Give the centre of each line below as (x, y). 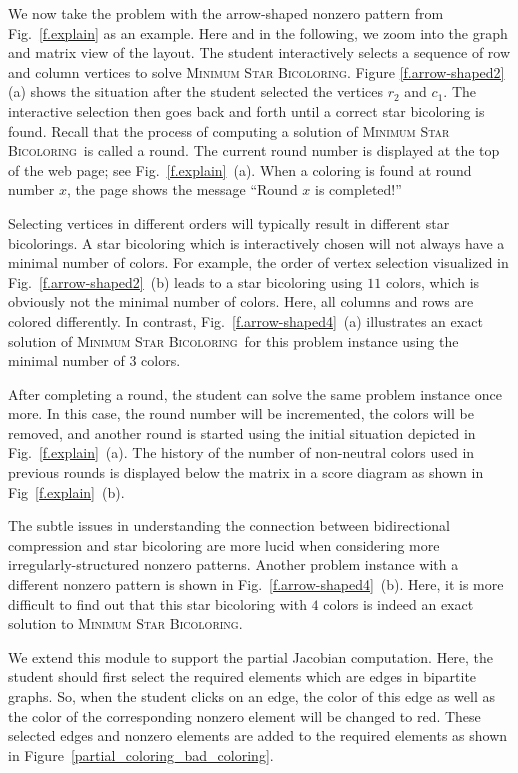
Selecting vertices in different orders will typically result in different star (229, 222)
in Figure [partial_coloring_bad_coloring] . (141, 754)
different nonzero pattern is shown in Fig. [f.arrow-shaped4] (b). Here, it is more (256, 584)
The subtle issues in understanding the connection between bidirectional (229, 525)
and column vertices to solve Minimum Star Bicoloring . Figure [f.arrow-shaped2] (256, 71)
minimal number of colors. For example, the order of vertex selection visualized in (258, 262)
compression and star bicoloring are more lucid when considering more (224, 544)
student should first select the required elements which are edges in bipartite (242, 676)
